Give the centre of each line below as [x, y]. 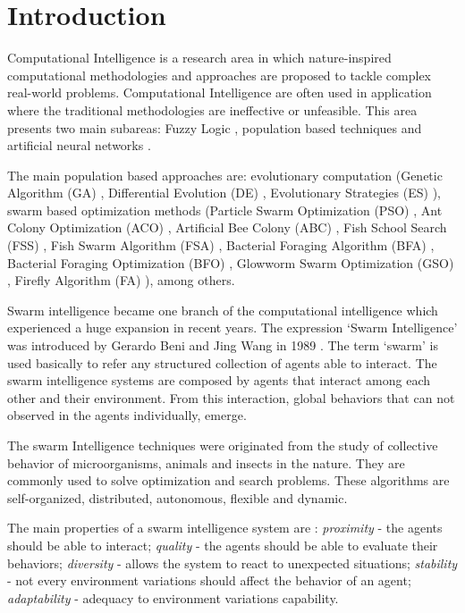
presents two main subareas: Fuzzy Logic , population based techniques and [215, 127]
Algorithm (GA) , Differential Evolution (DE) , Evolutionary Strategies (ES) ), [224, 193]
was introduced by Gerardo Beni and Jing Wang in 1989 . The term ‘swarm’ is [223, 345]
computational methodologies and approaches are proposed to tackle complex [220, 75]
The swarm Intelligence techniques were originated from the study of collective [223, 445]
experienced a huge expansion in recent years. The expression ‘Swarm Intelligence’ [232, 327]
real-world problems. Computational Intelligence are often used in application [220, 92]
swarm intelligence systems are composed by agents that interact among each [219, 380]
